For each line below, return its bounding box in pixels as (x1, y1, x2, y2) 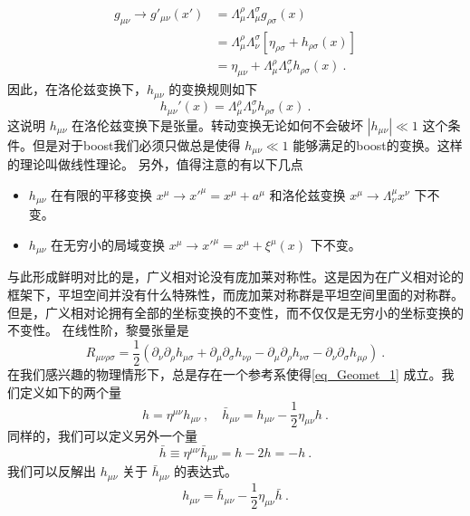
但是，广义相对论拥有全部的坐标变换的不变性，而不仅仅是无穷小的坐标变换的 (7, 302, 464, 321)
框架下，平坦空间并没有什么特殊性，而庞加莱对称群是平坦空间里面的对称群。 (7, 285, 464, 304)
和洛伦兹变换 (269, 185, 346, 204)
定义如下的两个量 (19, 382, 121, 401)
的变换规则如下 (168, 80, 258, 99)
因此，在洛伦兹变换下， (7, 80, 147, 99)
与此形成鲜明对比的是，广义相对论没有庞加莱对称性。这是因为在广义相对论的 (7, 267, 464, 286)
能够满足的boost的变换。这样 (293, 135, 463, 154)
